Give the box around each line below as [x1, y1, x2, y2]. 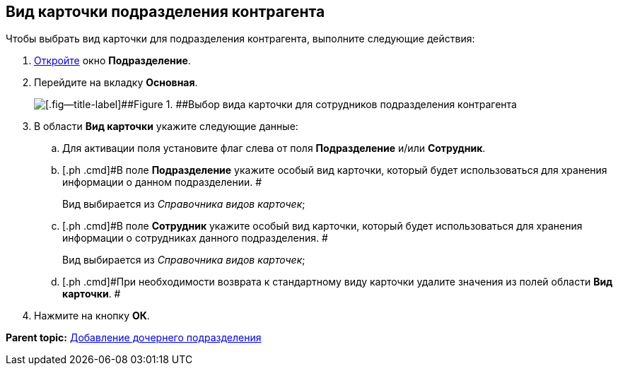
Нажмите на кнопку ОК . [34, 310, 150, 322]
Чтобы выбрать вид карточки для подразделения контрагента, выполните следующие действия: [6, 33, 475, 45]
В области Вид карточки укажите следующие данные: [34, 120, 298, 133]
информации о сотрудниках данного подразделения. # [62, 232, 328, 245]
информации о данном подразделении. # [62, 176, 262, 189]
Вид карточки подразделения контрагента [6, 3, 325, 20]
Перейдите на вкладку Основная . [34, 76, 198, 89]
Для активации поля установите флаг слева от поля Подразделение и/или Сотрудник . [62, 142, 486, 155]
